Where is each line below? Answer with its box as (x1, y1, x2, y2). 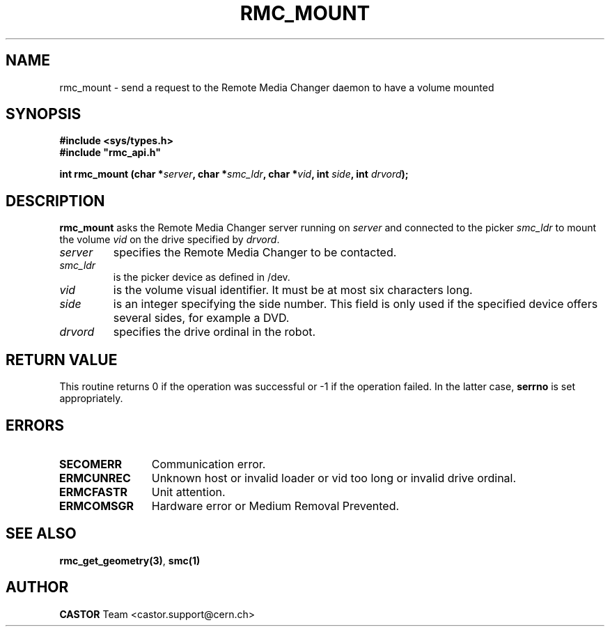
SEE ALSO (6, 525, 77, 543)
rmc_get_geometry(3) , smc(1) (59, 554, 201, 567)
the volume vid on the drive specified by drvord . (59, 233, 280, 246)
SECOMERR (58, 456, 122, 471)
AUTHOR (6, 578, 69, 596)
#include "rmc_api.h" (59, 146, 161, 159)
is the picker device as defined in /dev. (113, 271, 290, 284)
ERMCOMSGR (58, 498, 134, 513)
